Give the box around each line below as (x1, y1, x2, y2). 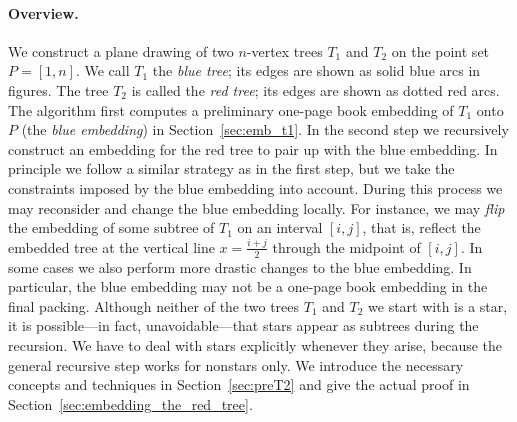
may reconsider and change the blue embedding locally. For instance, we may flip (8, 197, 505, 218)
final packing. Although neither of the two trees (8, 295, 300, 316)
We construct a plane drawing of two (8, 40, 234, 61)
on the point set (391, 40, 490, 61)
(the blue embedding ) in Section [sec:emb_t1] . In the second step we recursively (21, 119, 509, 140)
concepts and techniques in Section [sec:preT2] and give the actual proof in (8, 374, 470, 395)
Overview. (8, 2, 79, 23)
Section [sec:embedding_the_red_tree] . (8, 393, 253, 414)
